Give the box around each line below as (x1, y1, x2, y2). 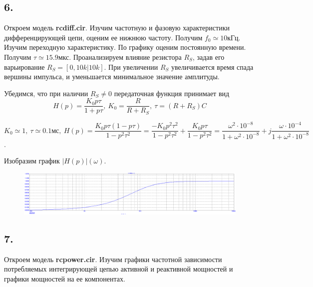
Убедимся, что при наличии (4, 88, 88, 98)
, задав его (192, 51, 225, 62)
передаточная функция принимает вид (114, 88, 230, 98)
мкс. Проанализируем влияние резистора (58, 51, 182, 62)
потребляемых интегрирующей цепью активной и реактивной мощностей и (4, 264, 233, 274)
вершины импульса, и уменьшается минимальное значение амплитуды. (4, 71, 220, 82)
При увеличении (108, 61, 158, 72)
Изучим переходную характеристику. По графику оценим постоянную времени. (4, 42, 246, 52)
